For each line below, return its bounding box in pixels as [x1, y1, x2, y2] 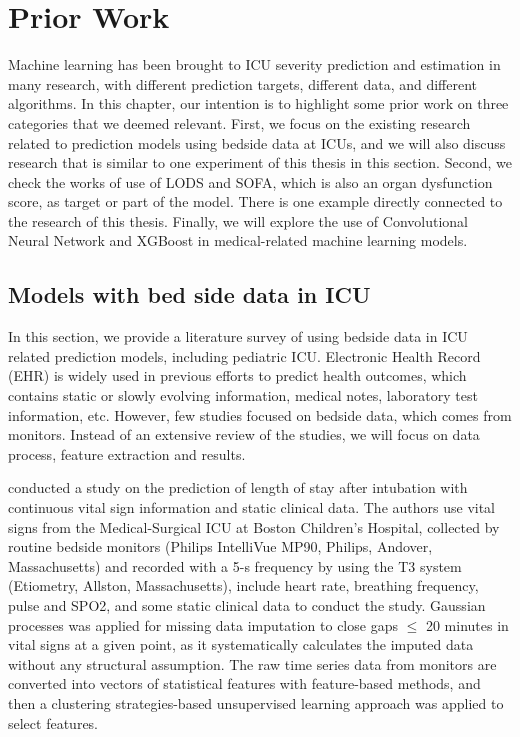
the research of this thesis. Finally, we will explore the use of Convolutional [8, 210, 468, 231]
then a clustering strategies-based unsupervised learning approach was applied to [8, 692, 504, 713]
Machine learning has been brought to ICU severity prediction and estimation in [8, 54, 501, 75]
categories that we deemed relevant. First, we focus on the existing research [8, 112, 471, 133]
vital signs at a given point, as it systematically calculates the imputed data [8, 634, 474, 655]
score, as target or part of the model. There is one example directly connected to [8, 191, 503, 212]
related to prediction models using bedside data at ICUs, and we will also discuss [8, 132, 506, 153]
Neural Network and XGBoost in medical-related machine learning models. [8, 230, 468, 251]
